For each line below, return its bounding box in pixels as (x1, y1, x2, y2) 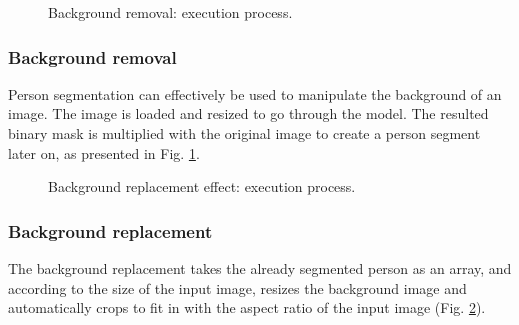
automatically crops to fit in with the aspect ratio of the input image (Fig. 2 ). (8, 297, 486, 318)
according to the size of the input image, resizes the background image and (8, 277, 467, 298)
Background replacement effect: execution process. (48, 176, 356, 197)
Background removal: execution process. (48, 2, 293, 22)
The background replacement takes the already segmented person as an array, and (8, 258, 512, 278)
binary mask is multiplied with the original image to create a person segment (8, 123, 481, 143)
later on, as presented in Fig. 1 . (8, 142, 200, 163)
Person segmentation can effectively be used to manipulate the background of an (8, 83, 502, 104)
